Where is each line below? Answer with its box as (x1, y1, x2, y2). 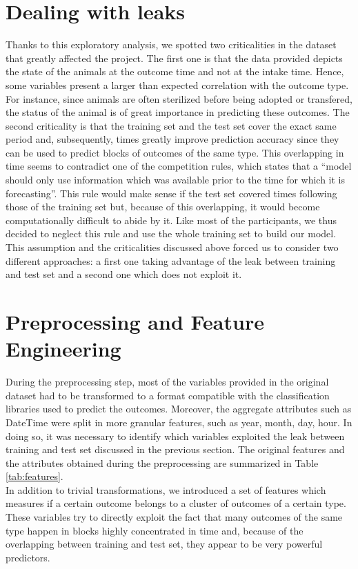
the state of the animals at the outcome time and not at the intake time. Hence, (6, 64, 344, 79)
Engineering (6, 335, 121, 363)
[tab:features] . (6, 469, 63, 483)
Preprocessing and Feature (6, 308, 264, 335)
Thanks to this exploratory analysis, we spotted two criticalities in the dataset (6, 37, 337, 52)
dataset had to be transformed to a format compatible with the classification (6, 388, 330, 402)
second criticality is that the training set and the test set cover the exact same (6, 118, 337, 132)
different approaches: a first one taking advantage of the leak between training (6, 253, 336, 268)
